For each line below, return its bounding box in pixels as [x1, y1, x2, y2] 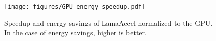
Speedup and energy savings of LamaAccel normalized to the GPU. [4, 17, 213, 28]
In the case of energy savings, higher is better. [4, 27, 147, 38]
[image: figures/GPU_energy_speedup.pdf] [4, 3, 146, 10]
